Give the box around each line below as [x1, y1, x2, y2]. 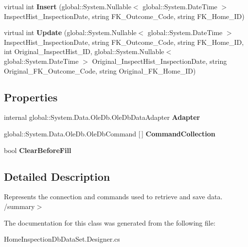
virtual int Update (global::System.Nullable [4, 27, 137, 38]
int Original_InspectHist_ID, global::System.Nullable [4, 46, 164, 57]
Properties [4, 89, 58, 104]
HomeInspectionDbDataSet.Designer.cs [4, 234, 120, 244]
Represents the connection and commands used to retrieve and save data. [4, 191, 223, 202]
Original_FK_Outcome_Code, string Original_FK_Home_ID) [4, 65, 196, 76]
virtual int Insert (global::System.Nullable [4, 1, 131, 11]
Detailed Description [4, 169, 110, 184]
